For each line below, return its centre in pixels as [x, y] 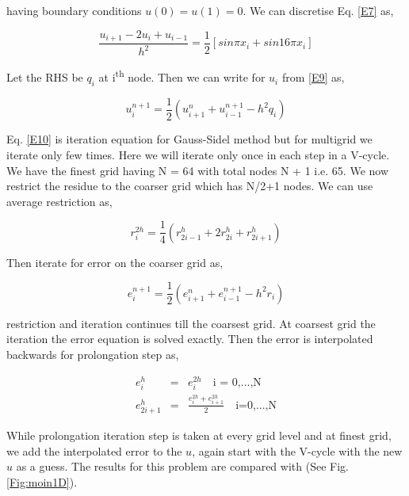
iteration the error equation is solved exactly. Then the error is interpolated [190, 339]
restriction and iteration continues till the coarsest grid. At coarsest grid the [191, 323]
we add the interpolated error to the [94, 450]
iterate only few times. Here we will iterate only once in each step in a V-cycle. [198, 154]
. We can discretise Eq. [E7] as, [318, 10]
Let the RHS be [45, 77]
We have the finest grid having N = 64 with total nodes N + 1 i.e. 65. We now [198, 170]
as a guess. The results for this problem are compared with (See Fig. [182, 466]
